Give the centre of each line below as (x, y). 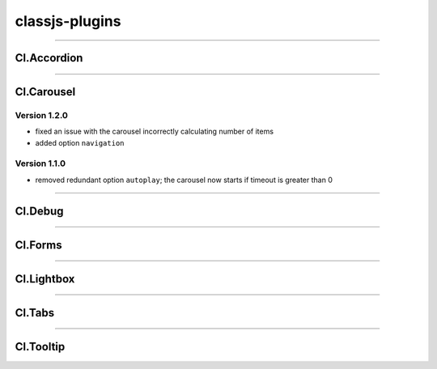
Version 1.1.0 (40, 163)
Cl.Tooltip (40, 347)
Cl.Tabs (35, 313)
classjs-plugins (68, 21)
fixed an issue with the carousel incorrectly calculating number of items (155, 131)
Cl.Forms (38, 245)
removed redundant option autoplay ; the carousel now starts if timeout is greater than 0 (184, 180)
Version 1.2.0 (42, 115)
